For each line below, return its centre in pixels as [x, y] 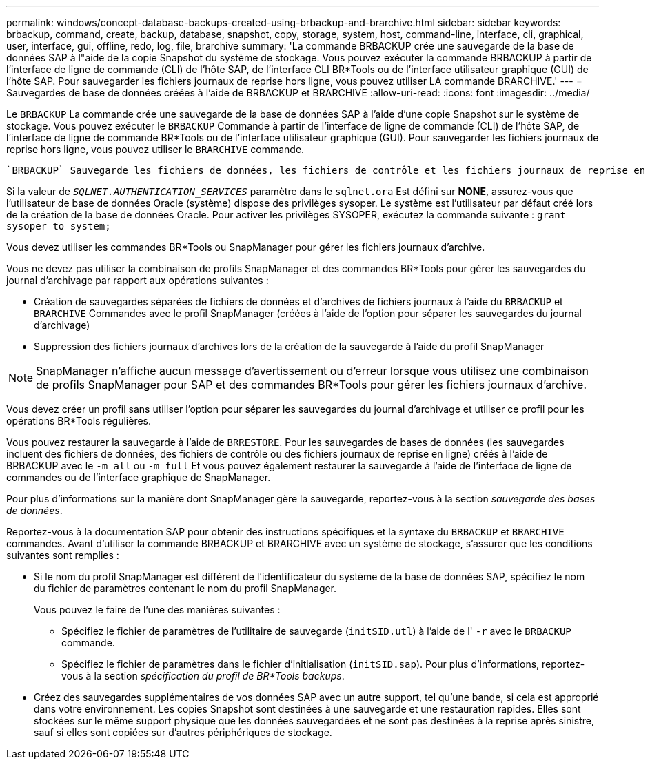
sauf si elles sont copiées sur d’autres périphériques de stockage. [183, 732]
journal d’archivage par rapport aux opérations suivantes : [138, 280]
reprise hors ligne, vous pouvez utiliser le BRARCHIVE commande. [155, 149]
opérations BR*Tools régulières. [79, 421]
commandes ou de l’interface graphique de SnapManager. [139, 477]
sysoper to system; [59, 226]
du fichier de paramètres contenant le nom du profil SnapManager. [185, 588]
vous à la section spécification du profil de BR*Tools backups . [203, 676]
